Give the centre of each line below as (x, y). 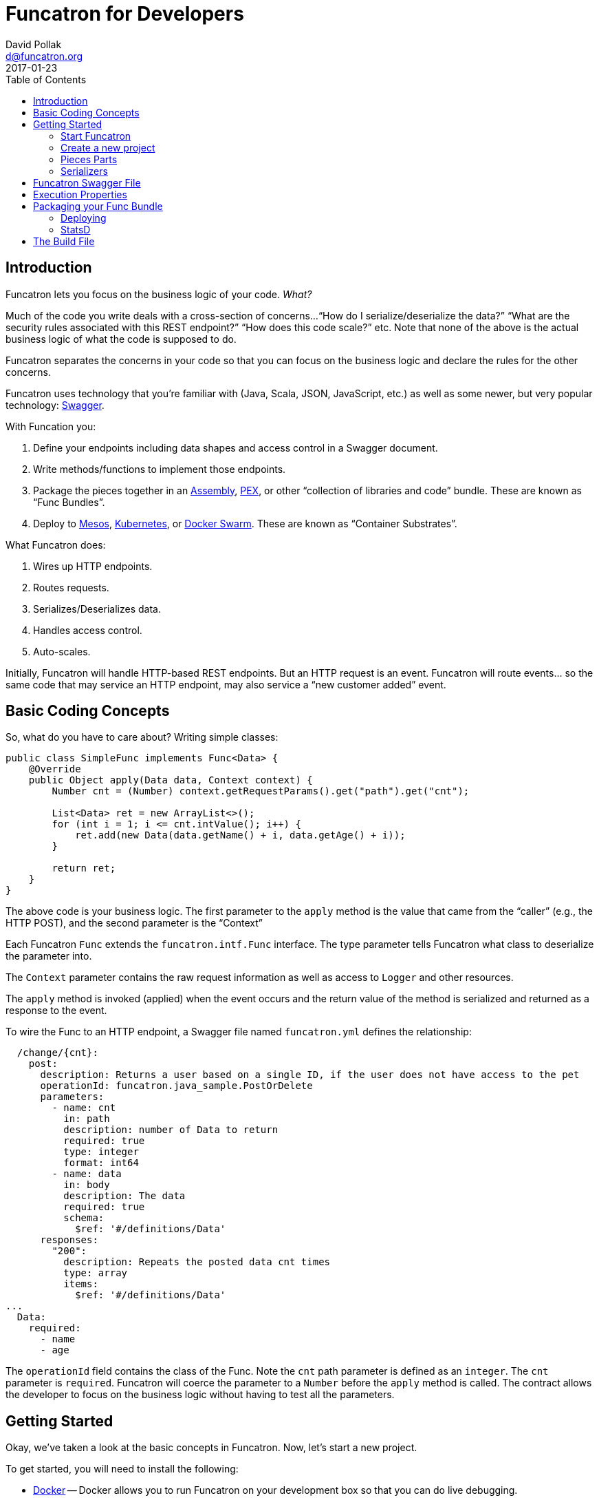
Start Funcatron (96, 136)
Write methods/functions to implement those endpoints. (160, 469)
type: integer (101, 1152)
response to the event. (56, 1011)
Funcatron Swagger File (87, 182)
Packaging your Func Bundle (98, 206)
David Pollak (34, 44)
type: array (96, 1273)
